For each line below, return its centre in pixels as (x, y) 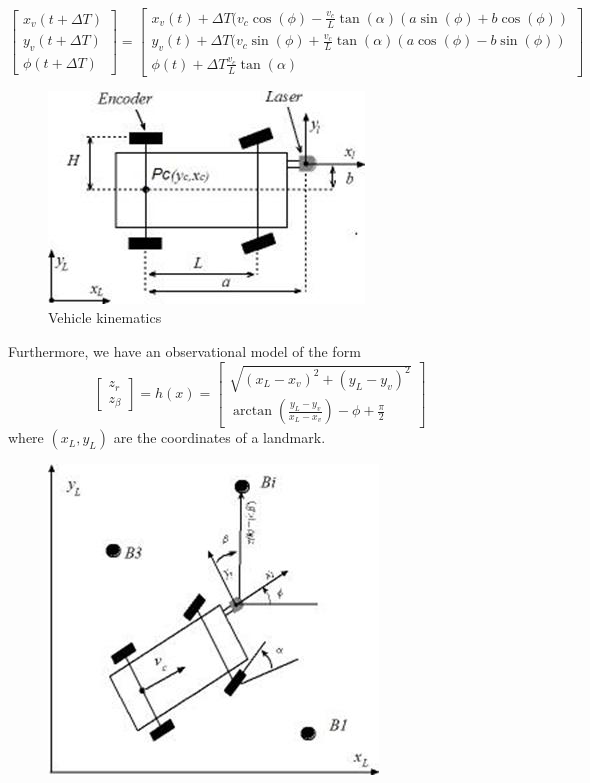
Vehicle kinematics (105, 317)
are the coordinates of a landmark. (219, 437)
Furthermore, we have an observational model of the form (184, 350)
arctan (252, 411)
